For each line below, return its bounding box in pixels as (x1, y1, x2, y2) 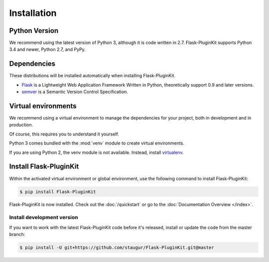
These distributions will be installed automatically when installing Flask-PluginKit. (9, 73, 176, 79)
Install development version (9, 214, 78, 221)
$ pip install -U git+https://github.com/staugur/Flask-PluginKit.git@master (19, 245, 214, 250)
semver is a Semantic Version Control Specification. (21, 89, 128, 95)
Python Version (9, 26, 59, 35)
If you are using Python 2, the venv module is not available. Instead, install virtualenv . (9, 149, 184, 155)
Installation (9, 7, 57, 18)
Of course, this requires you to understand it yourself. (9, 131, 119, 137)
